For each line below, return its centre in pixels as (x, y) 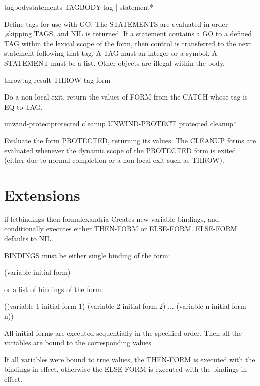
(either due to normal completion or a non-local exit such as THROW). (114, 160)
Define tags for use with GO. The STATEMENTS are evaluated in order (116, 23)
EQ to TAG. (23, 106)
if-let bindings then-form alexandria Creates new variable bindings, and (112, 218)
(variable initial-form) (37, 272)
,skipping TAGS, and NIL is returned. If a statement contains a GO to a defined (128, 33)
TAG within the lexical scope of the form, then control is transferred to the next (128, 43)
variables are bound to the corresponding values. (79, 343)
